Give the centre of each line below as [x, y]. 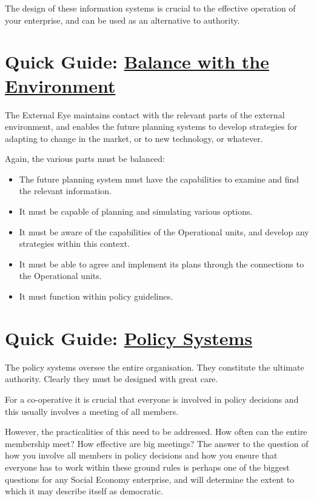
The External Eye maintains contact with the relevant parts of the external [145, 114]
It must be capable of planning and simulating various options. [136, 211]
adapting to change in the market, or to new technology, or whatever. [134, 138]
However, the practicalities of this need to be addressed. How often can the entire [156, 432]
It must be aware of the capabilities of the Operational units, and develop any [164, 231]
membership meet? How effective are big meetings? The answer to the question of [157, 443]
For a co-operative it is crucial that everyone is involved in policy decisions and [152, 399]
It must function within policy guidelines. [96, 296]
